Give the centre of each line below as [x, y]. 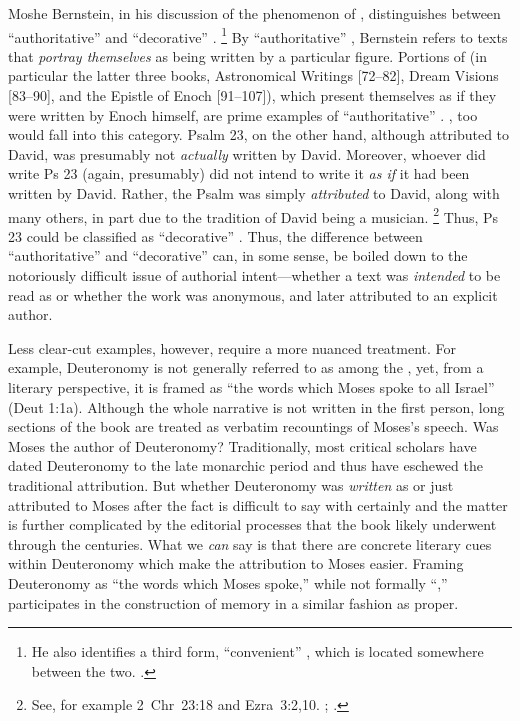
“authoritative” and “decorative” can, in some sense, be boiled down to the [238, 255]
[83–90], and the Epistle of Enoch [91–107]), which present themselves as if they [252, 95]
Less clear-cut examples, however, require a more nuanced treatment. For [232, 347]
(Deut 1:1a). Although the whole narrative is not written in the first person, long [256, 406]
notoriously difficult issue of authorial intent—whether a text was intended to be [254, 275]
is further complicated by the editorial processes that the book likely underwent [252, 524]
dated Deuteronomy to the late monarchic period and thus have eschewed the [245, 465]
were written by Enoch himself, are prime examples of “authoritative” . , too [243, 114]
